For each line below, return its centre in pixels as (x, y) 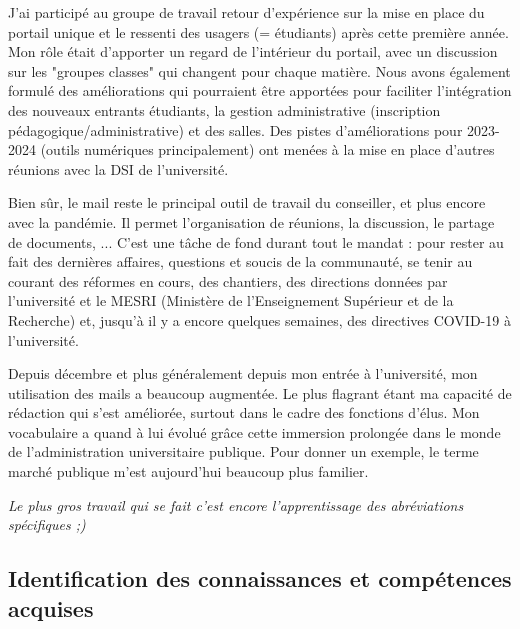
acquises (51, 607)
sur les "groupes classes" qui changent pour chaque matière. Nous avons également (259, 70)
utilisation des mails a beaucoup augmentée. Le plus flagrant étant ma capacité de (260, 392)
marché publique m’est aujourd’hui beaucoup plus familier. (188, 471)
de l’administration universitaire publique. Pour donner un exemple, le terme (243, 451)
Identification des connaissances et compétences (260, 578)
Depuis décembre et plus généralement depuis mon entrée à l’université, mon (243, 373)
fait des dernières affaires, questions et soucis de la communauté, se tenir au (240, 261)
